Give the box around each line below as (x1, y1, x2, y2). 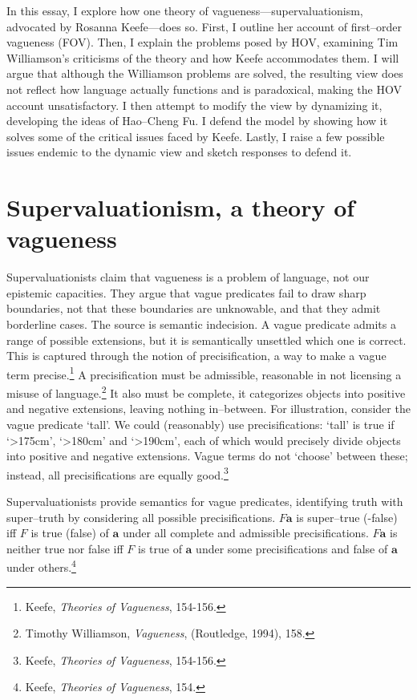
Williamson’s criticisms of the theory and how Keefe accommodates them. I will (6, 49, 399, 66)
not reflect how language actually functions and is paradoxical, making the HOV (6, 80, 402, 97)
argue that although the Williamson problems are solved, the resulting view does (6, 65, 403, 82)
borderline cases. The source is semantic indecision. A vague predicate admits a (6, 316, 396, 333)
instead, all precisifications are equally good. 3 (6, 463, 229, 483)
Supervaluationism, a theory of (6, 191, 355, 224)
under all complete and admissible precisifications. (122, 524, 369, 541)
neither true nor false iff (6, 540, 123, 556)
